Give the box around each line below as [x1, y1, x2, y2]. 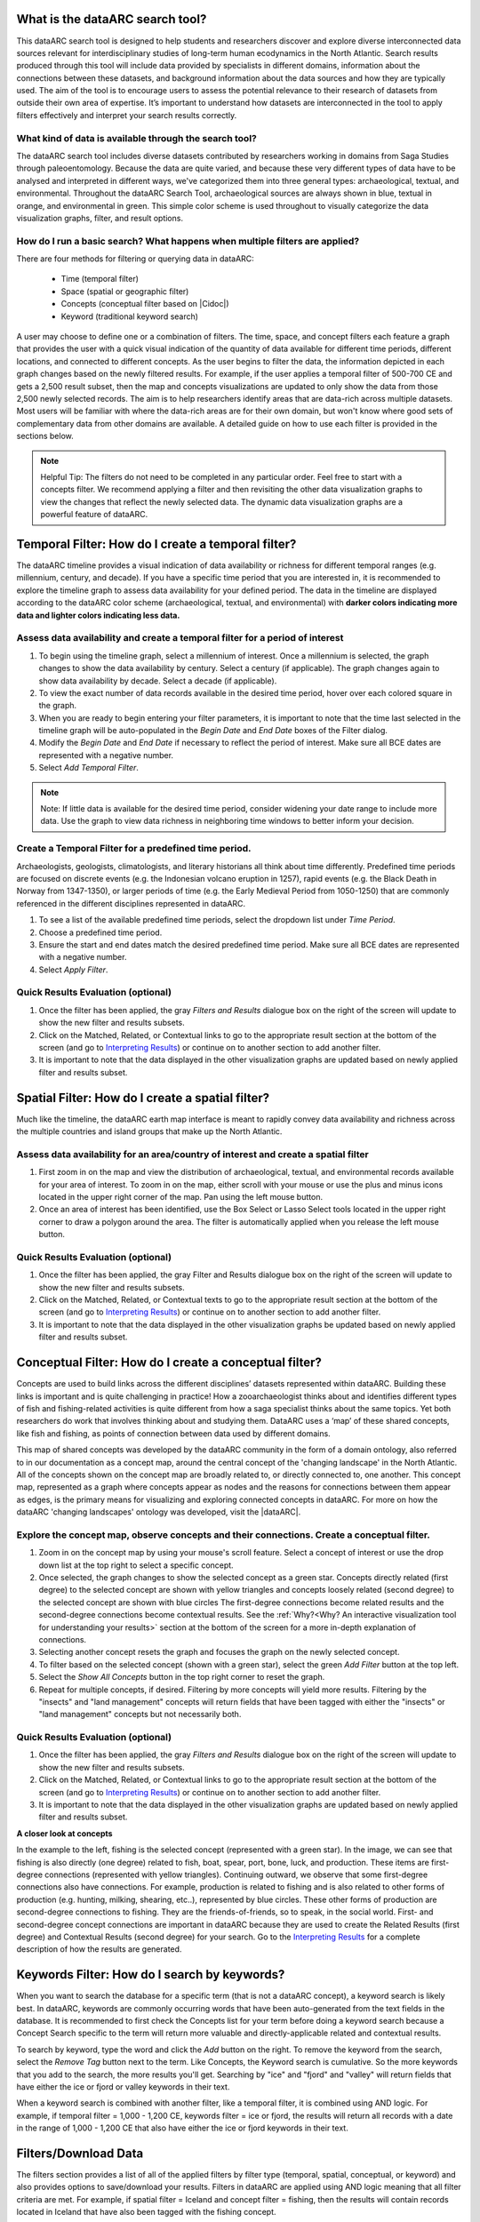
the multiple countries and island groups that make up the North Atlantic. [16, 1126, 283, 1137]
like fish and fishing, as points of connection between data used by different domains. [16, 1427, 331, 1439]
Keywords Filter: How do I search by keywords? [16, 1967, 285, 1982]
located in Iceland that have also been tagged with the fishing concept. [16, 2207, 276, 2218]
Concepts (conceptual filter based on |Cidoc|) [60, 299, 230, 309]
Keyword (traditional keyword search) [60, 311, 199, 322]
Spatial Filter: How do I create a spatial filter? [16, 1090, 270, 1106]
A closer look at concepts [16, 1827, 113, 1839]
